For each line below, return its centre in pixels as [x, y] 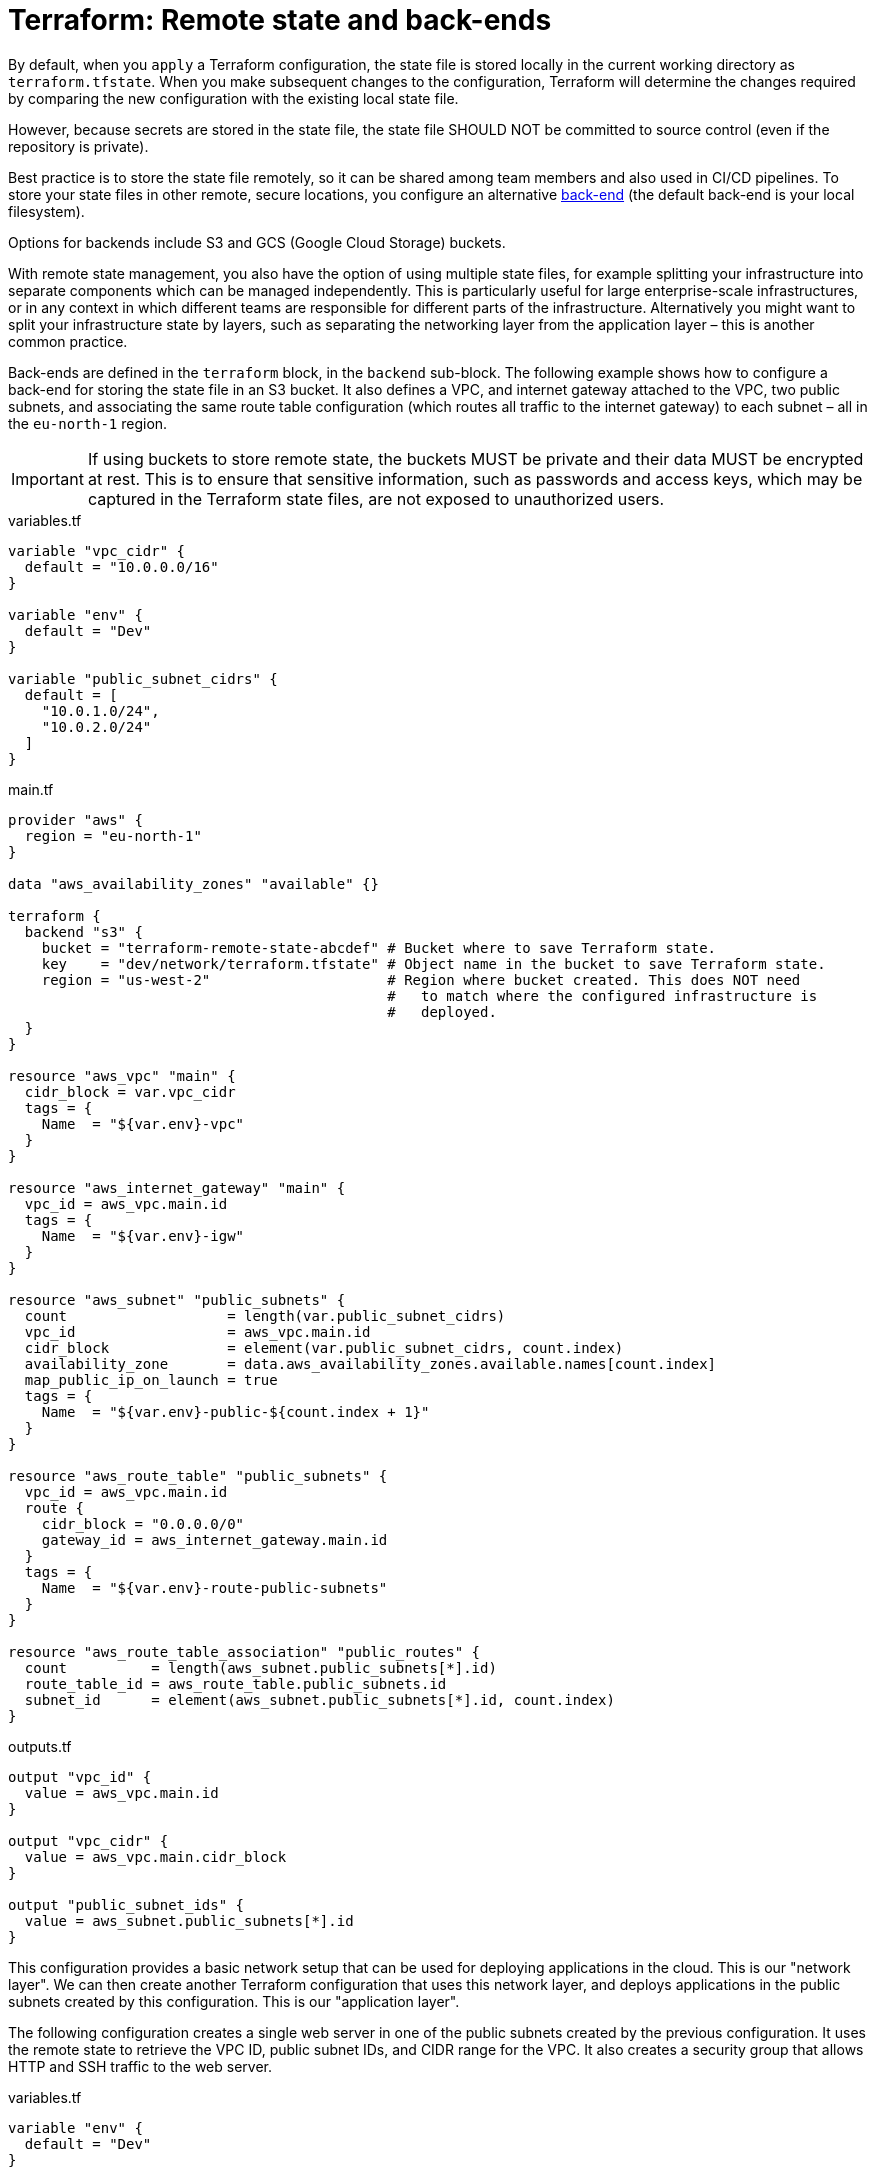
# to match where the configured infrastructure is [602, 995]
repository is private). [78, 146]
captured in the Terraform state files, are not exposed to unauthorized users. [376, 498]
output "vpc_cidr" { [88, 1840]
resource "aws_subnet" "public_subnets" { [177, 1299]
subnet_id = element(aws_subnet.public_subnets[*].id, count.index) [319, 1699]
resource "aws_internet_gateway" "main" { [177, 1187]
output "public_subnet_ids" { [126, 1904]
